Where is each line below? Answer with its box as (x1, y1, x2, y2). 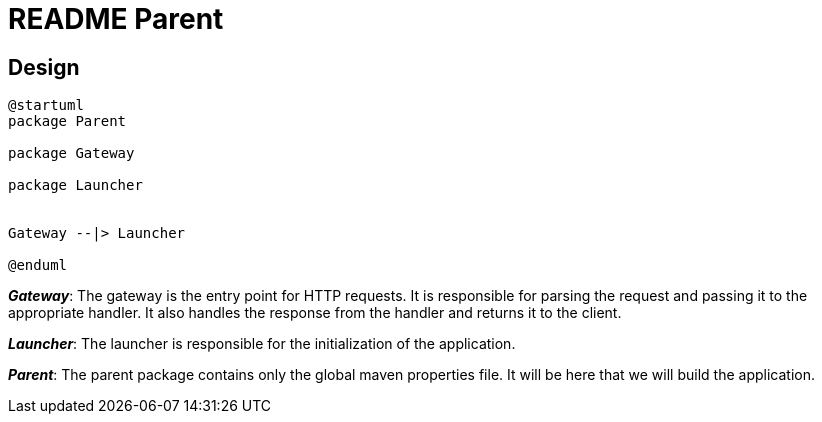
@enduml (8, 257, 68, 274)
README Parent (8, 2, 224, 36)
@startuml (8, 97, 84, 114)
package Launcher (8, 177, 143, 194)
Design (8, 54, 80, 80)
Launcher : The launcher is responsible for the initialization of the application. (8, 335, 516, 353)
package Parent (8, 113, 127, 130)
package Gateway (8, 145, 135, 162)
